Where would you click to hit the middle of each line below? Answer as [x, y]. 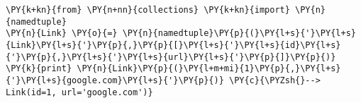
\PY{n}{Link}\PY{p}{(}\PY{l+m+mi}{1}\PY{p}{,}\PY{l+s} [209, 69]
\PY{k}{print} [39, 69]
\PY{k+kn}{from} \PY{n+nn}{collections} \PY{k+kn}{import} [148, 10]
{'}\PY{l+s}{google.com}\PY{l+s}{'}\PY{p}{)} [115, 80]
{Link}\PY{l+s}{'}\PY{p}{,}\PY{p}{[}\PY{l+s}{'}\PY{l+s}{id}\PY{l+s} [173, 45]
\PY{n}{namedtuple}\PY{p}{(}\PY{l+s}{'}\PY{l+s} [239, 34]
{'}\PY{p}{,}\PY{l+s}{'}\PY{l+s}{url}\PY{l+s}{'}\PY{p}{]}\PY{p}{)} [171, 57]
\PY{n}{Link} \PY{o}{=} [62, 34]
